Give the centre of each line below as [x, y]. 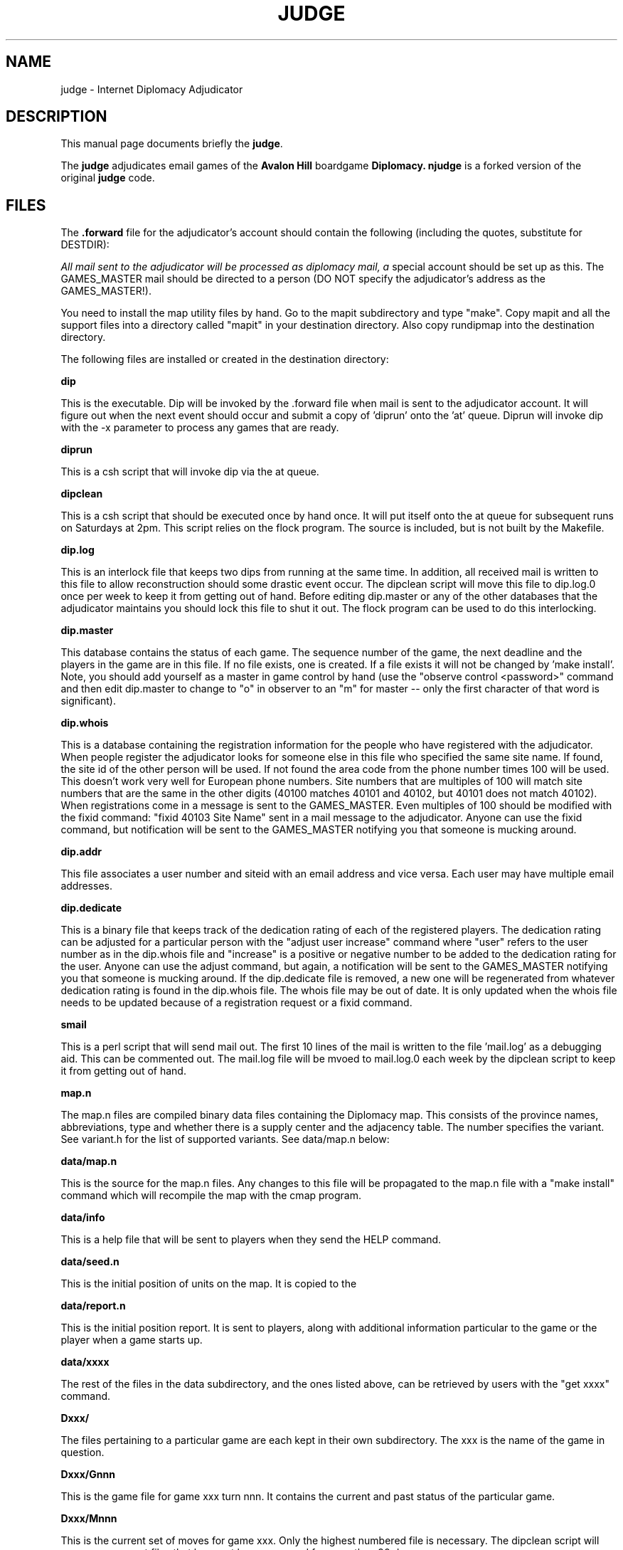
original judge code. [108, 178]
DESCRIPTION [57, 117]
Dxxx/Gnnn [88, 1475]
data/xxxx [85, 1362]
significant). [88, 701]
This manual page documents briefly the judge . [172, 144]
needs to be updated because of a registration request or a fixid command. [236, 1003]
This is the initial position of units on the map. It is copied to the [209, 1284]
